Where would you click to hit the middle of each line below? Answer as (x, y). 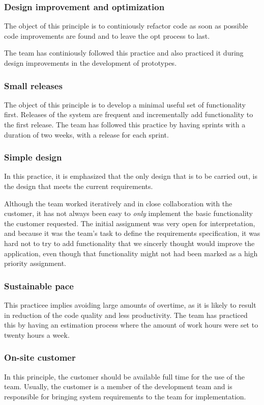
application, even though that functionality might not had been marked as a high (131, 253)
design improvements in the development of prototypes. (91, 63)
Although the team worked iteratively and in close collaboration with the (118, 203)
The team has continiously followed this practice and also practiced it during (124, 53)
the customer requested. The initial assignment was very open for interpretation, (130, 223)
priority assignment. (35, 263)
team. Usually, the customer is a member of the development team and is (118, 386)
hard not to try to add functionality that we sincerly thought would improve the (129, 243)
